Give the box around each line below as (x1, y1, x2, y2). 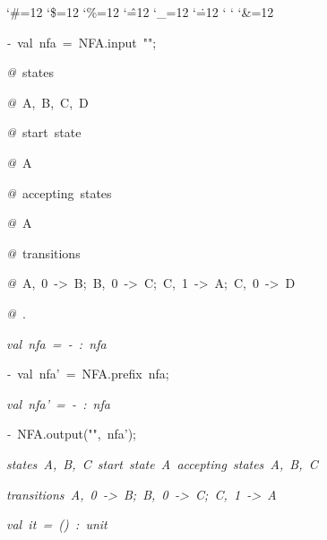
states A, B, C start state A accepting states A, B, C (6, 454, 318, 473)
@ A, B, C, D (6, 92, 89, 111)
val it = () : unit (6, 515, 108, 534)
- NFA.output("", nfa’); (6, 424, 137, 443)
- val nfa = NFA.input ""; (6, 32, 157, 51)
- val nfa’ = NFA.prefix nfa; (6, 364, 169, 383)
